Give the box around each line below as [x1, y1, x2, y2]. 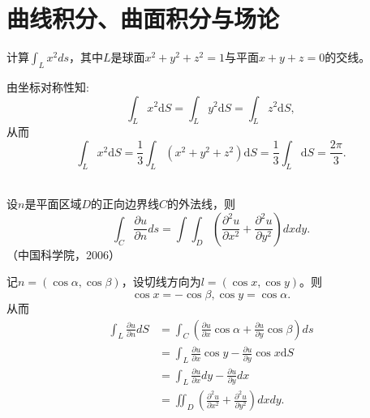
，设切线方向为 [121, 273, 201, 290]
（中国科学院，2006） [6, 245, 120, 262]
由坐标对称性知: [6, 78, 89, 95]
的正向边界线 [91, 195, 159, 212]
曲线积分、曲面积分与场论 [6, 2, 280, 35]
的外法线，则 [167, 195, 236, 212]
